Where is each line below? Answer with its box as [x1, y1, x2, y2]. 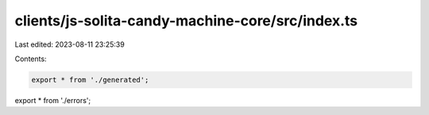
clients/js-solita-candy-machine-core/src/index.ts [14, 12, 358, 29]
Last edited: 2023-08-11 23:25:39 [14, 40, 125, 49]
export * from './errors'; [14, 95, 91, 105]
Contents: [14, 54, 47, 63]
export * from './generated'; [31, 75, 149, 84]
